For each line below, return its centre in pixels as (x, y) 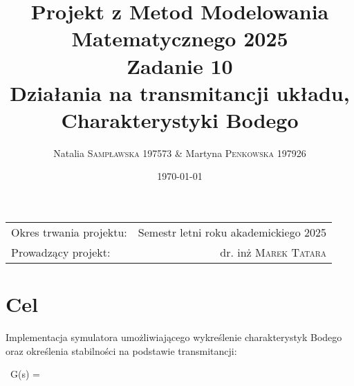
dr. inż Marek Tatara (273, 252)
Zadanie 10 (180, 65)
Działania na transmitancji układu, (180, 92)
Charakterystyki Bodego (180, 119)
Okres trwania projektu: (69, 232)
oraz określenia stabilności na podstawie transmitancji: (121, 350)
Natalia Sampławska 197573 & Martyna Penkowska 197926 (180, 153)
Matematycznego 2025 (180, 38)
